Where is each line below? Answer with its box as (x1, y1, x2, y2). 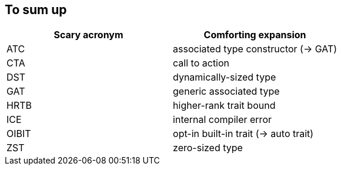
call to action (173, 57, 230, 69)
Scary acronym (54, 29, 123, 41)
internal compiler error (173, 114, 272, 126)
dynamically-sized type (173, 71, 276, 84)
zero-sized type (173, 142, 243, 154)
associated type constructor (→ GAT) (173, 43, 337, 55)
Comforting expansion (203, 29, 306, 41)
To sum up (5, 2, 67, 17)
